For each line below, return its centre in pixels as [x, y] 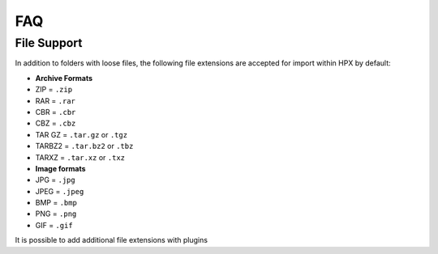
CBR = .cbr [56, 112]
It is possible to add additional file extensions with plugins [112, 240]
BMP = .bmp [56, 203]
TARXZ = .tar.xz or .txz [80, 157]
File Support [49, 43]
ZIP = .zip [54, 90]
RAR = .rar [56, 100]
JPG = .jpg [56, 180]
